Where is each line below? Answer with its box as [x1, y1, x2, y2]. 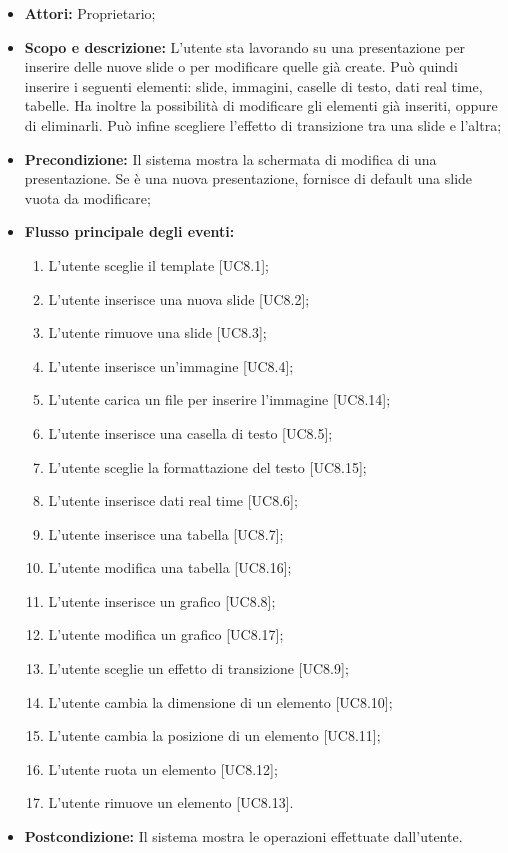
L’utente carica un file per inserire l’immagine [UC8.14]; [48, 389, 391, 410]
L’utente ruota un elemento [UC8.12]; [48, 758, 278, 779]
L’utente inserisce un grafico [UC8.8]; [48, 590, 276, 611]
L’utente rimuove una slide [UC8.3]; [48, 322, 267, 343]
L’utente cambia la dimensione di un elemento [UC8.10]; [48, 691, 393, 712]
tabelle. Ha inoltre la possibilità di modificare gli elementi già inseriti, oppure [24, 95, 498, 116]
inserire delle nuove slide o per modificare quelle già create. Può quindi [24, 56, 458, 77]
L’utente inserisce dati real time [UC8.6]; [48, 490, 298, 511]
